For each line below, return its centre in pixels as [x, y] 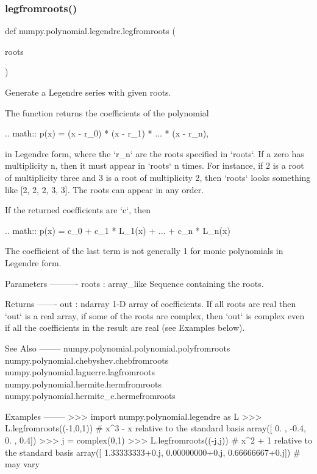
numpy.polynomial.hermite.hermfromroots [83, 384]
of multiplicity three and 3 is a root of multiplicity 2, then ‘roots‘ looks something [158, 177]
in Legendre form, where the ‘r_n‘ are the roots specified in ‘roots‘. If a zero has [155, 153]
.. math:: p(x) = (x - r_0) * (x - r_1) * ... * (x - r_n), [107, 133]
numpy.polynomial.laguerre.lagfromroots [80, 372]
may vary [22, 464]
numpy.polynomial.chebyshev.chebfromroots [87, 360]
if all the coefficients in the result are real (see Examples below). [125, 327]
